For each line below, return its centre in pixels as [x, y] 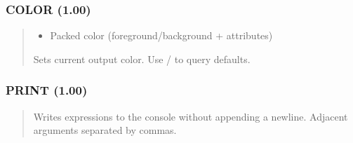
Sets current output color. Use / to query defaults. [142, 59]
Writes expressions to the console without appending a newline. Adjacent [191, 116]
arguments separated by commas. [105, 130]
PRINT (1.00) [47, 90]
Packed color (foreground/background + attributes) [161, 35]
